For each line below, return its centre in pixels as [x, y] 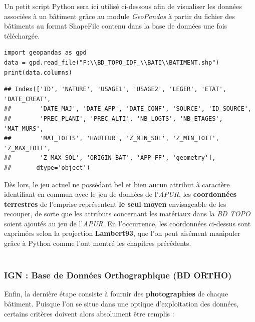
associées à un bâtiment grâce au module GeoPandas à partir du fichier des [119, 16]
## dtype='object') [47, 168]
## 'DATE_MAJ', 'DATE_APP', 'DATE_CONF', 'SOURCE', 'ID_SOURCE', [128, 109]
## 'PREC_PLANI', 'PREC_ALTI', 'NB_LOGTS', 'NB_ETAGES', [113, 118]
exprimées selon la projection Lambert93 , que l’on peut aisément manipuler [122, 233]
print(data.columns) [38, 72]
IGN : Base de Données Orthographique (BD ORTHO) [118, 275]
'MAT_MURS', [24, 128]
